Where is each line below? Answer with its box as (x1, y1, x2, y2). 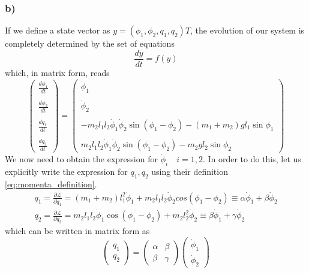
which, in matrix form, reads (5, 66, 110, 78)
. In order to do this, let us (202, 153, 301, 165)
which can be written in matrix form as (5, 225, 150, 237)
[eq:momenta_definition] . (5, 177, 97, 190)
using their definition (151, 165, 228, 178)
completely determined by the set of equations (5, 37, 175, 50)
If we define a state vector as (5, 24, 110, 37)
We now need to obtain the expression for (5, 153, 158, 165)
